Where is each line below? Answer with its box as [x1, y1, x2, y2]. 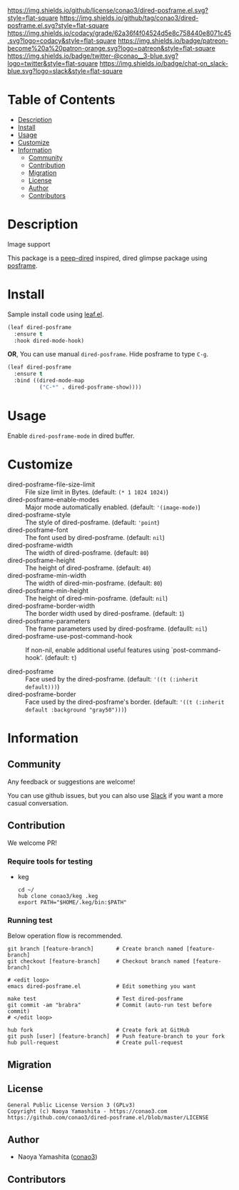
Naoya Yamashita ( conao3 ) [17, 1153, 98, 1161]
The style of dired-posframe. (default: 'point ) [25, 518, 160, 526]
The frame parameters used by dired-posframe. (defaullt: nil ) [25, 624, 208, 633]
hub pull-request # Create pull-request [7, 1039, 183, 1046]
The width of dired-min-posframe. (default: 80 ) [25, 579, 163, 587]
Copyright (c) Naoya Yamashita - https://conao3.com [7, 1108, 168, 1115]
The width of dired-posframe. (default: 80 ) [25, 548, 149, 556]
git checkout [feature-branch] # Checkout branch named [7, 958, 190, 965]
